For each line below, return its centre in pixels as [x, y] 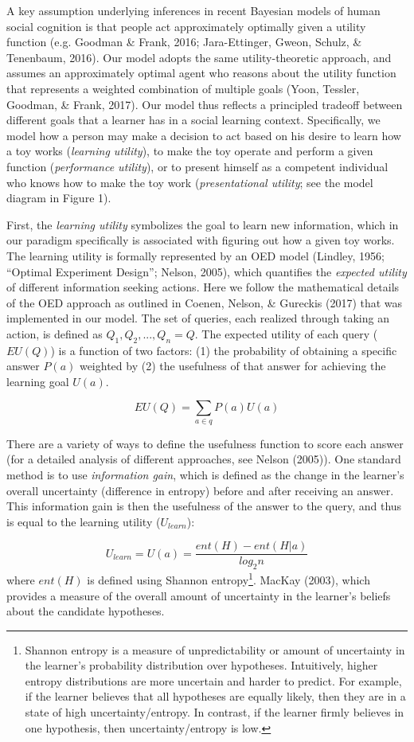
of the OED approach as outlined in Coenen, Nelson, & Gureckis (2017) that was [205, 302]
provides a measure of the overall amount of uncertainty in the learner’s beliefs [199, 595]
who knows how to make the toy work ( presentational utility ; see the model [190, 182]
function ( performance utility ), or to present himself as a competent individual [197, 166]
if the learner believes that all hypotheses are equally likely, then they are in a [215, 696]
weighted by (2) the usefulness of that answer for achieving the [232, 366]
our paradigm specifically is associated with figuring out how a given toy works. [201, 240]
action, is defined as [55, 333]
